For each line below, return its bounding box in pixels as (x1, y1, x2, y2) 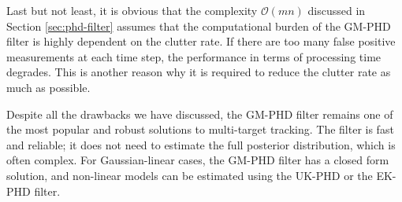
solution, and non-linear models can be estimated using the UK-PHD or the (6, 167, 373, 183)
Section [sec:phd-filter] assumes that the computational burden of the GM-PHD (6, 17, 391, 34)
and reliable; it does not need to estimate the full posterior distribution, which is (6, 136, 396, 152)
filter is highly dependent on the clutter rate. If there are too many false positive (6, 33, 396, 50)
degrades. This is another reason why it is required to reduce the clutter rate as (6, 64, 391, 80)
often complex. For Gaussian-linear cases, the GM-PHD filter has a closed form (6, 152, 389, 168)
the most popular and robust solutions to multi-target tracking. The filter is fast (6, 121, 394, 138)
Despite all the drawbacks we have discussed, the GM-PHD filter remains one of (6, 105, 393, 122)
